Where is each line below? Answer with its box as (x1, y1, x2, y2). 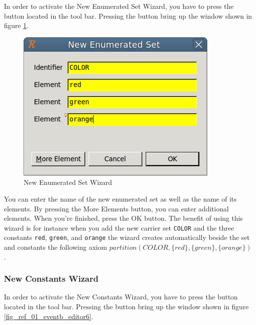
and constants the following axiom (4, 242, 107, 252)
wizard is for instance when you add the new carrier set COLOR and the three (4, 222, 234, 233)
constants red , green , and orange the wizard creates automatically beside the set (4, 232, 250, 242)
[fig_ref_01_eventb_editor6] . (4, 311, 94, 321)
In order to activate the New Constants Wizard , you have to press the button (4, 292, 238, 302)
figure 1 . (4, 20, 29, 30)
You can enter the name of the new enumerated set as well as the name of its (4, 193, 237, 204)
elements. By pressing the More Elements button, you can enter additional (4, 203, 229, 213)
